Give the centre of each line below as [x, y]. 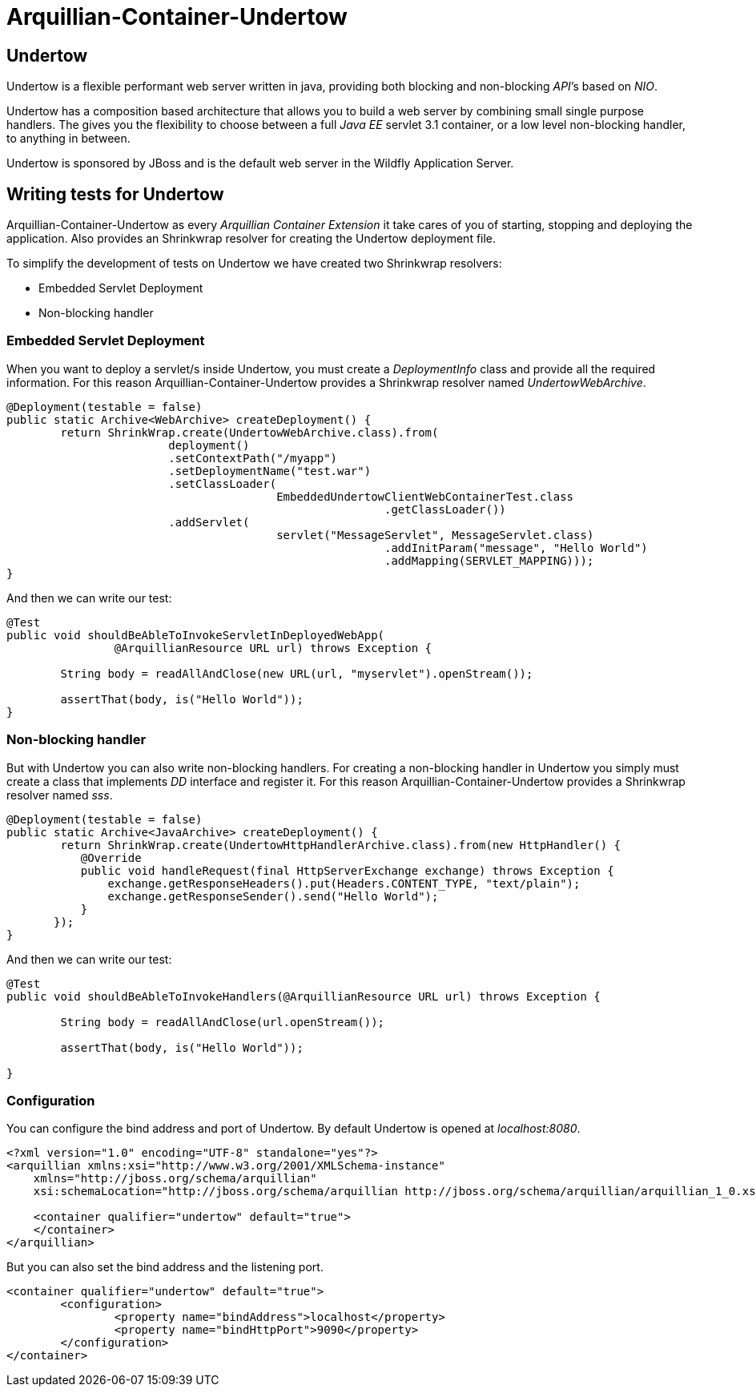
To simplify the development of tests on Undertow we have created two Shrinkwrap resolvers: [254, 264]
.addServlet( [209, 522]
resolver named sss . [60, 795]
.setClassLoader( [223, 483]
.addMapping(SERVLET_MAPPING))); [489, 560]
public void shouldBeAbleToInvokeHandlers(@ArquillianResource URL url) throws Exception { [304, 996]
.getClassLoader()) [445, 509]
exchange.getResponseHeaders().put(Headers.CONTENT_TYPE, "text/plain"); [344, 883]
